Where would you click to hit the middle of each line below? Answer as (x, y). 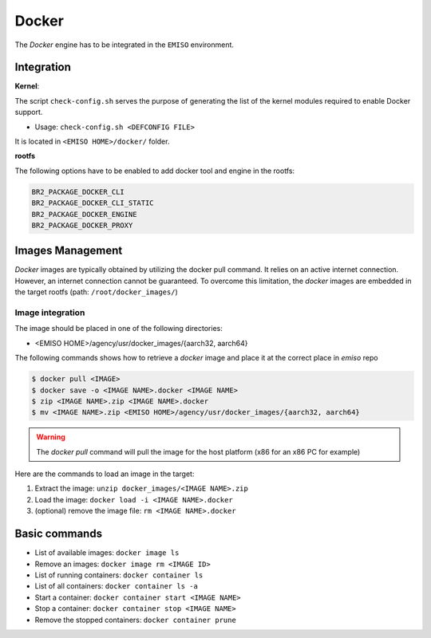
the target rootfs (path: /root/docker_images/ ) (97, 292)
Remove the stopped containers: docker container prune (136, 620)
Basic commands (59, 534)
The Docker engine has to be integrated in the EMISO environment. (125, 45)
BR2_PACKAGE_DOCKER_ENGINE (84, 214)
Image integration (50, 313)
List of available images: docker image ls (107, 553)
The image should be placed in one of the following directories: (119, 329)
